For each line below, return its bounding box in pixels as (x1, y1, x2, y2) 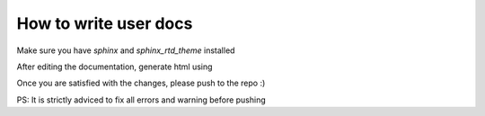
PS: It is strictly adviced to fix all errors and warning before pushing (16, 94, 267, 105)
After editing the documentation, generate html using (16, 61, 213, 72)
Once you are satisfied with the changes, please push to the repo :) (16, 77, 266, 89)
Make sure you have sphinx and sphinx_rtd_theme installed (16, 45, 235, 56)
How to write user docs (16, 13, 193, 33)
